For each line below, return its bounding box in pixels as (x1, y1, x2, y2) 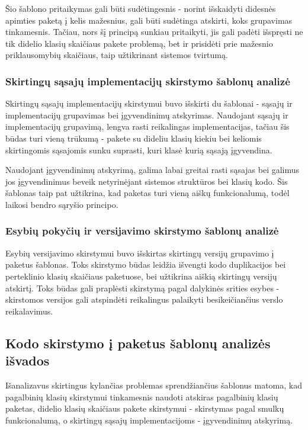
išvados (5, 351, 50, 370)
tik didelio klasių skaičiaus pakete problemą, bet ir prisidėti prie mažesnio (5, 37, 273, 49)
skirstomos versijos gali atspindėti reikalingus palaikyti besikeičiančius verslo (5, 293, 283, 306)
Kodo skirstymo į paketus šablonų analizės (5, 333, 271, 352)
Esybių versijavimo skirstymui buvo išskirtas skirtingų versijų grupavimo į (5, 246, 274, 259)
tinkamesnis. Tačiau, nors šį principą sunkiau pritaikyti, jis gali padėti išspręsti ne (5, 25, 303, 38)
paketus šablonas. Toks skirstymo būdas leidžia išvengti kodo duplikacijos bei (5, 258, 286, 271)
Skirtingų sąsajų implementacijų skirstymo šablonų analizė (5, 73, 290, 88)
